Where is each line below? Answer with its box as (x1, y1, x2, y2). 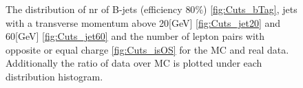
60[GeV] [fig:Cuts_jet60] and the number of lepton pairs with (6, 29, 265, 43)
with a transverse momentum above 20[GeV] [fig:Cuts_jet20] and (6, 15, 281, 30)
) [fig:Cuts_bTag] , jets (203, 2, 297, 16)
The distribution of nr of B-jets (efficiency (6, 2, 182, 16)
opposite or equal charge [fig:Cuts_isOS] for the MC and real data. (6, 42, 289, 56)
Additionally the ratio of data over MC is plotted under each (6, 56, 262, 70)
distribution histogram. (6, 69, 103, 83)
